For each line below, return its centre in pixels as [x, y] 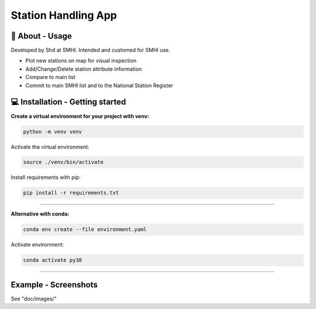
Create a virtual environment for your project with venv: [80, 116]
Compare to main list [50, 77]
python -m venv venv [52, 131]
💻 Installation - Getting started [68, 102]
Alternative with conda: [40, 214]
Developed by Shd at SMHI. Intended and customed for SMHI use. [90, 50]
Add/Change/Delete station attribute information [84, 69]
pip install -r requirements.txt [71, 193]
